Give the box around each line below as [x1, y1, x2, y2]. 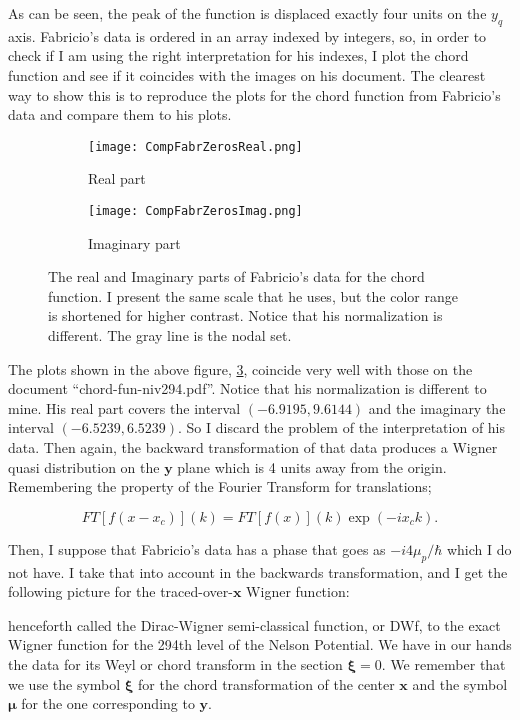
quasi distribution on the [8, 456, 160, 477]
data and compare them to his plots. [8, 104, 232, 125]
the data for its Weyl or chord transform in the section [8, 653, 343, 674]
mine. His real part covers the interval [8, 397, 241, 418]
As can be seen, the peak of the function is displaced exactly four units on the [8, 3, 487, 23]
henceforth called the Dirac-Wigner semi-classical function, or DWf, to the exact [8, 614, 501, 635]
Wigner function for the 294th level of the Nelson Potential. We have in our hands [8, 634, 512, 655]
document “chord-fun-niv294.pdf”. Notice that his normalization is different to [8, 378, 487, 399]
